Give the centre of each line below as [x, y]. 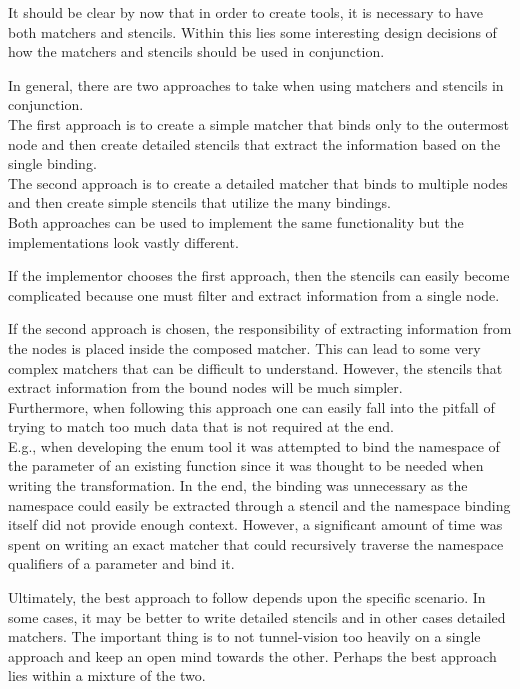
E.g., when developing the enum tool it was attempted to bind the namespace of [254, 445]
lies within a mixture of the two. [107, 675]
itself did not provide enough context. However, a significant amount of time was [255, 524]
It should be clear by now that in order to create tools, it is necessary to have [245, 12]
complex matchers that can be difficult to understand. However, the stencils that [255, 367]
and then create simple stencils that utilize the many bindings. [200, 202]
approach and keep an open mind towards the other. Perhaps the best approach [252, 655]
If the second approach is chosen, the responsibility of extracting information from [260, 328]
